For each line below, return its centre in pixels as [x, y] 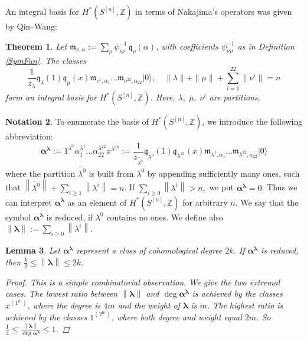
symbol [18, 217]
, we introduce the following [252, 121]
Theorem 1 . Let [36, 46]
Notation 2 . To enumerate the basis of [77, 121]
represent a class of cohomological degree [149, 250]
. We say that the [267, 202]
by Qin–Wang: [31, 26]
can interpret [29, 202]
